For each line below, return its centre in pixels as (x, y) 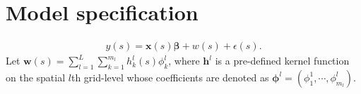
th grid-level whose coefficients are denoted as (170, 77)
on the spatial (36, 77)
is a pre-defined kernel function (282, 61)
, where (184, 61)
